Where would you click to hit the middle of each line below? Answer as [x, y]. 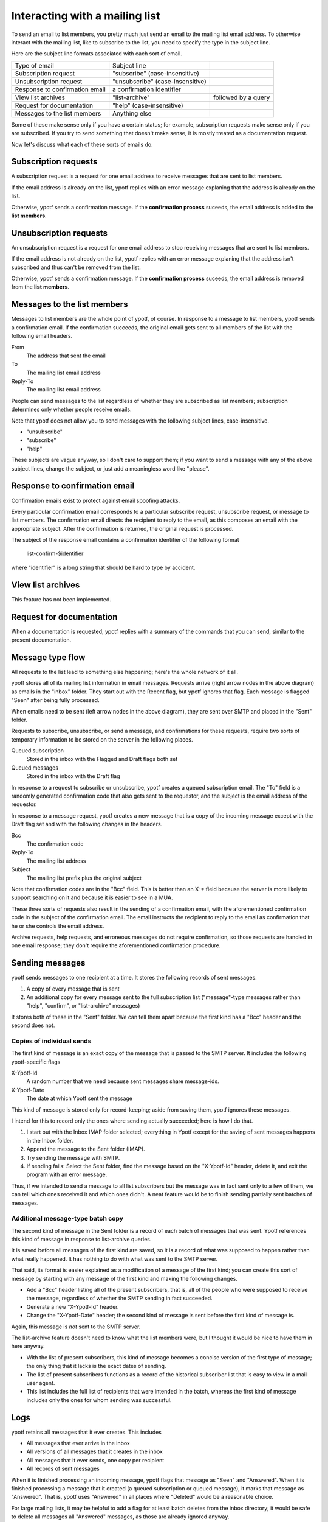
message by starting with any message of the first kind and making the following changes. [125, 1278]
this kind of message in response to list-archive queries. [81, 1240]
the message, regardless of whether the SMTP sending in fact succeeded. [119, 1298]
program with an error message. [67, 1174]
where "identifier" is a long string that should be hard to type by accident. [103, 567]
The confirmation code [55, 844]
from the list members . [40, 287]
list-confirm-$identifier [55, 553]
